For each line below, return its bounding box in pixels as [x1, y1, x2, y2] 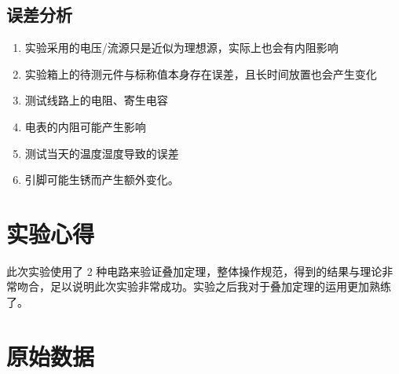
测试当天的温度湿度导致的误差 [24, 145, 179, 161]
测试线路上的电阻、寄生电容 [24, 92, 168, 108]
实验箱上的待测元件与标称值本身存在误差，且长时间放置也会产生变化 [24, 65, 377, 82]
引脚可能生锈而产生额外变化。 [24, 171, 179, 188]
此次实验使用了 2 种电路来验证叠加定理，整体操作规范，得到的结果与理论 [6, 262, 383, 279]
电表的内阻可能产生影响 [24, 118, 146, 134]
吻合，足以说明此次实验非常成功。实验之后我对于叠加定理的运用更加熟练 [16, 278, 391, 295]
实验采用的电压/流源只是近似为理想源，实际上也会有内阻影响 [24, 39, 339, 56]
